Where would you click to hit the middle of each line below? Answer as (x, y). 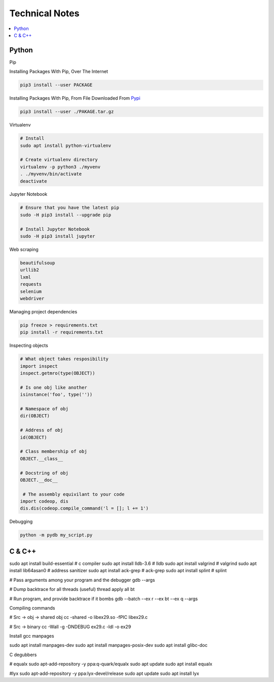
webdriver (32, 298)
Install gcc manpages (32, 636)
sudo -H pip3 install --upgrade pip (66, 215)
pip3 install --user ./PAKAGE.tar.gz (67, 112)
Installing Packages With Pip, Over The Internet (59, 72)
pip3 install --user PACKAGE (56, 85)
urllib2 (29, 270)
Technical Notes (44, 13)
